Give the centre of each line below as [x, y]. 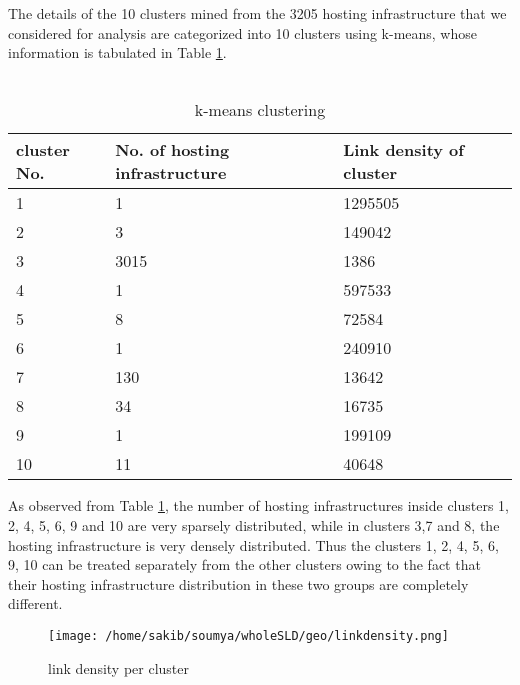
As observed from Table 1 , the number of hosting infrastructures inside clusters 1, [259, 505]
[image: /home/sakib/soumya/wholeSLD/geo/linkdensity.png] [248, 635]
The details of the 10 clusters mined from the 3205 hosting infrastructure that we [257, 13]
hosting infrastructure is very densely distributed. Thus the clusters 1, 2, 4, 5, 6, [253, 544]
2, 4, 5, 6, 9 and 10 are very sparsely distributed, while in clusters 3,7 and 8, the [254, 524]
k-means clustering [260, 110]
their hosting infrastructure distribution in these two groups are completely [238, 583]
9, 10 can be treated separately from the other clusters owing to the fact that [244, 564]
